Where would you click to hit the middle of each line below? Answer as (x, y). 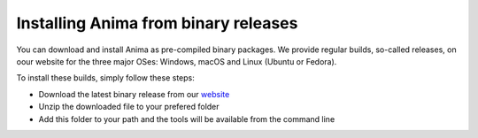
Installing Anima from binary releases (157, 23)
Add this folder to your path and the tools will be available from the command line (187, 119)
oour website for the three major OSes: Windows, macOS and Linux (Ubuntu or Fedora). (177, 61)
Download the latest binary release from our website (134, 94)
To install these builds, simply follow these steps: (105, 78)
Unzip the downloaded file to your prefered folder (129, 107)
